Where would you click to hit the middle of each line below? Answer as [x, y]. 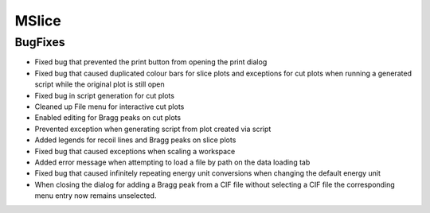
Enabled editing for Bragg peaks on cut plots [108, 118]
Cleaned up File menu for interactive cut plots [109, 106]
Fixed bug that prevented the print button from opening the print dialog [151, 62]
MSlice [38, 21]
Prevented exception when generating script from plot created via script [153, 129]
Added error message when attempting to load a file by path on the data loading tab [172, 162]
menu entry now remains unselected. [96, 196]
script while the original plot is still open [100, 84]
